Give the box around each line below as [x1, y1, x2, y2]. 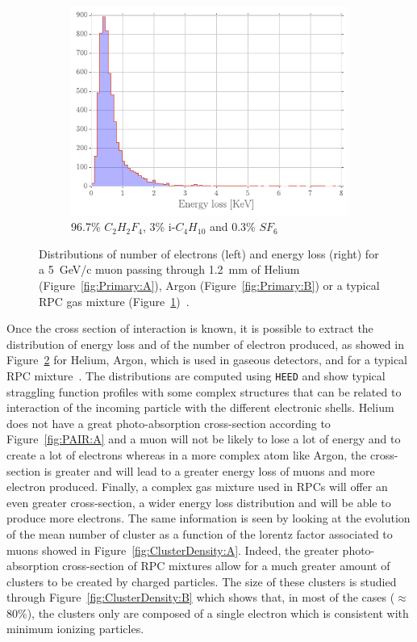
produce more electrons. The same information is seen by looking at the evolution [6, 510, 411, 527]
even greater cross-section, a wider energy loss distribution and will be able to [6, 493, 391, 510]
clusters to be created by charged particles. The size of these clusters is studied [6, 573, 397, 590]
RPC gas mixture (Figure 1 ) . [39, 292, 190, 309]
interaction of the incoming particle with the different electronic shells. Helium [6, 399, 394, 416]
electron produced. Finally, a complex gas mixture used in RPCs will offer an [6, 478, 388, 495]
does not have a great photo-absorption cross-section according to [6, 414, 331, 431]
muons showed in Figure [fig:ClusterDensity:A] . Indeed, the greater [6, 541, 339, 558]
